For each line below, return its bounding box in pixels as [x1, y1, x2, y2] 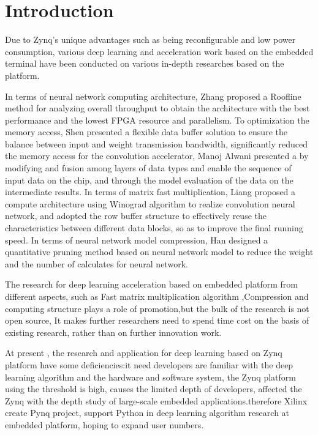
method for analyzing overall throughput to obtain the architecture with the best [5, 102, 310, 114]
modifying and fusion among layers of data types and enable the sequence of [5, 162, 292, 174]
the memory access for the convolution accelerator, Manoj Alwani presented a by [5, 149, 309, 162]
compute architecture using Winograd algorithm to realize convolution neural [5, 197, 295, 210]
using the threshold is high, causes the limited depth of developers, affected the [5, 382, 302, 395]
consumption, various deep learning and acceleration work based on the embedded [5, 45, 314, 58]
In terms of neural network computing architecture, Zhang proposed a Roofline [5, 89, 301, 102]
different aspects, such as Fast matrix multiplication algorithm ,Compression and [5, 290, 309, 302]
